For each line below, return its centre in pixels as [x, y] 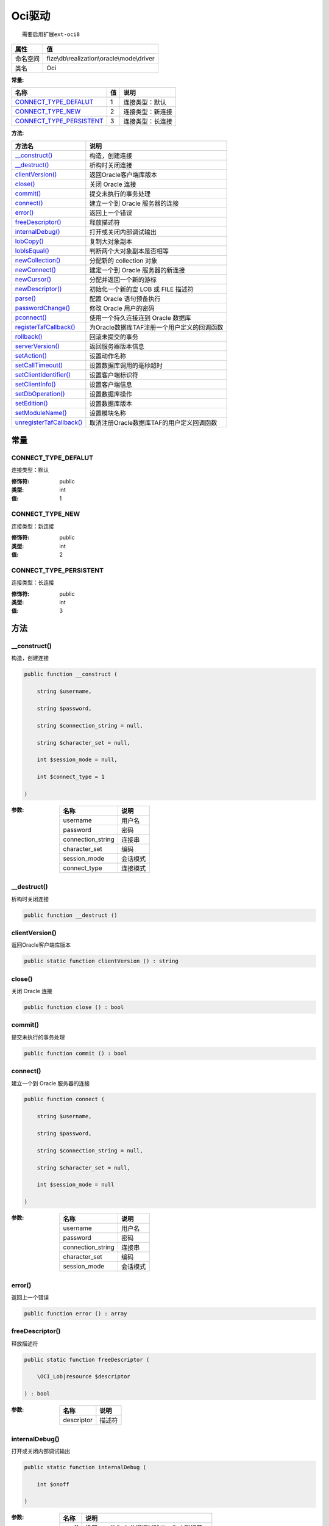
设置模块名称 [108, 413]
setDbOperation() [40, 394]
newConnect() [35, 270]
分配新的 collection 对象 [123, 261]
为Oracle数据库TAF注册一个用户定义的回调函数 [156, 327]
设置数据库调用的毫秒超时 [126, 365]
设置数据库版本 [111, 403]
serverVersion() [37, 346]
